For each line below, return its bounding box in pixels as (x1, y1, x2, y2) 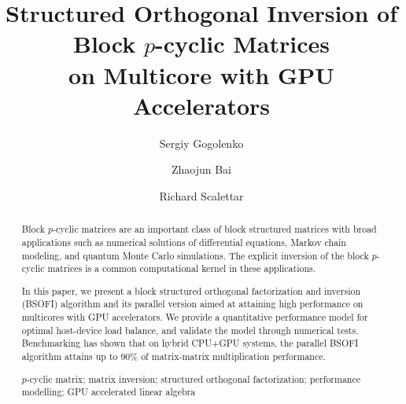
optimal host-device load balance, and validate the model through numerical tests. (21, 323, 359, 336)
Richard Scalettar (159, 187, 244, 204)
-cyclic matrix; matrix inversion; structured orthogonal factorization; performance (26, 372, 361, 385)
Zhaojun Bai (171, 161, 232, 178)
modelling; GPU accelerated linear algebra (21, 385, 196, 398)
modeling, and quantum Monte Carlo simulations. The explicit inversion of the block (21, 248, 369, 262)
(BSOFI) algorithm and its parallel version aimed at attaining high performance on (21, 297, 364, 310)
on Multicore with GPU (68, 58, 335, 90)
